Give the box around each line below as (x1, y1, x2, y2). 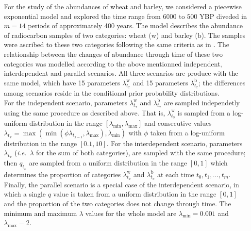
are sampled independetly (164, 97, 240, 107)
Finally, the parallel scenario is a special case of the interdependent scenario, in (4, 179, 239, 189)
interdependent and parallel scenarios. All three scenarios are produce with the (4, 68, 238, 78)
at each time (157, 169, 194, 179)
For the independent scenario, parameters (4, 97, 128, 107)
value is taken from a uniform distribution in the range (53, 189, 217, 199)
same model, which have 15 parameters (4, 77, 120, 87)
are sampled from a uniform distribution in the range (29, 158, 187, 168)
